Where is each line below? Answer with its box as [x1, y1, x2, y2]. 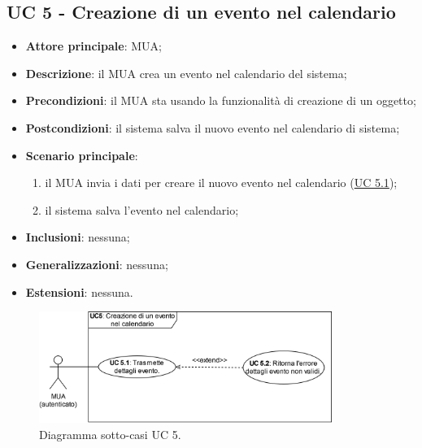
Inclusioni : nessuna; [25, 228, 130, 246]
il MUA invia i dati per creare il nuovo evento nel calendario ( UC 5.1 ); [45, 174, 398, 191]
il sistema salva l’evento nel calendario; [45, 201, 239, 218]
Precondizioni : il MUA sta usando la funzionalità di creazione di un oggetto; [25, 92, 416, 109]
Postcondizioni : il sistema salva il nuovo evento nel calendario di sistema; [25, 119, 400, 136]
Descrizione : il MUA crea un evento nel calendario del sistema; [25, 64, 347, 81]
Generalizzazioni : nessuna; [25, 255, 168, 272]
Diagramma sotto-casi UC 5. [39, 425, 181, 442]
